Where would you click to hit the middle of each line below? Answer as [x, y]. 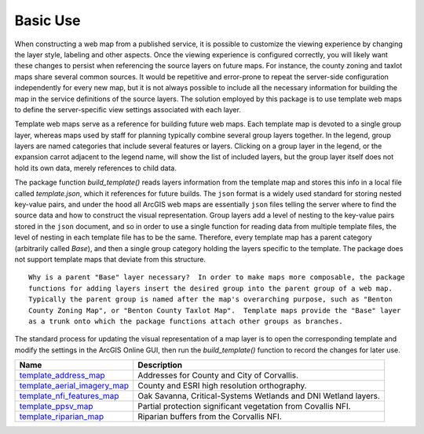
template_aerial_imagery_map [74, 386]
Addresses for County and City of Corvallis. [218, 375]
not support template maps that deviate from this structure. [110, 259]
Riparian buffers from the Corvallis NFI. [210, 417]
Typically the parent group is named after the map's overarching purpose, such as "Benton [210, 299]
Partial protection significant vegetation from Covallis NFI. [244, 407]
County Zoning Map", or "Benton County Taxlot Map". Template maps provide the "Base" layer [215, 310]
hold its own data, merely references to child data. [95, 168]
